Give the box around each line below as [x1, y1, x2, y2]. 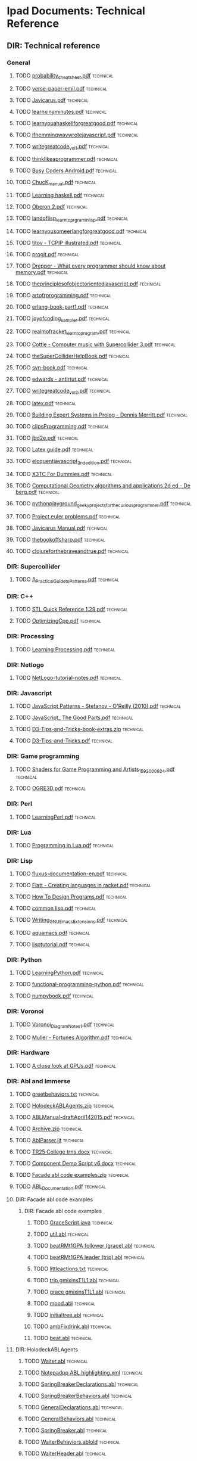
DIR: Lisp [7, 856, 33, 865]
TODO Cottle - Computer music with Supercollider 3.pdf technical [15, 341, 176, 348]
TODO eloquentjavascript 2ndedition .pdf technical [15, 458, 132, 466]
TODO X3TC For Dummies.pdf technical [15, 471, 112, 478]
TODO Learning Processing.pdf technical [15, 645, 115, 653]
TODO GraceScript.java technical [33, 1218, 114, 1226]
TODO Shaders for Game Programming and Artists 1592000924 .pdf [15, 766, 175, 774]
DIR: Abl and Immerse [7, 1077, 71, 1085]
